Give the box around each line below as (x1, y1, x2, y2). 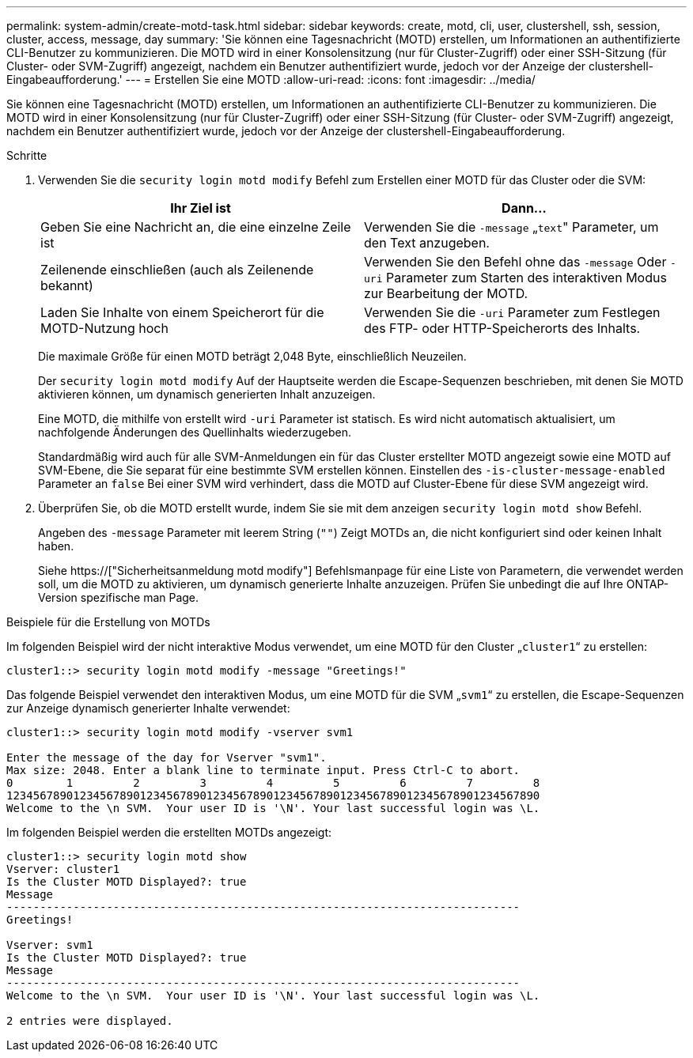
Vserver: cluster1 (6, 863, 120, 875)
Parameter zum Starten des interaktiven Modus (385, 270, 667, 285)
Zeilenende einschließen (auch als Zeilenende (40, 262, 314, 278)
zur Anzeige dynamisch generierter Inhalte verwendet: (6, 701, 290, 715)
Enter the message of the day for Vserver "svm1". (6, 751, 327, 764)
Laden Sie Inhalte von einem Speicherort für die (40, 304, 324, 320)
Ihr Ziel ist (170, 200, 231, 216)
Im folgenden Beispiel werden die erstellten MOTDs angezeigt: (6, 826, 332, 839)
